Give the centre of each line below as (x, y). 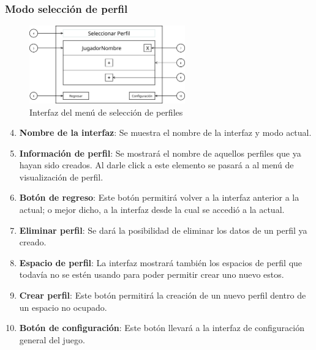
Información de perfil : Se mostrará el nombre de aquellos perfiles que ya (160, 153)
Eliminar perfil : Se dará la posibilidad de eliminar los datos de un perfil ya (163, 230)
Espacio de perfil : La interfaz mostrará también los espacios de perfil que (161, 262)
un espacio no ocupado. (63, 307)
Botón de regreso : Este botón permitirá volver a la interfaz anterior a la (159, 197)
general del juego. (52, 339)
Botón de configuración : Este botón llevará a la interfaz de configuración (162, 328)
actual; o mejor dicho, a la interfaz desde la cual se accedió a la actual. (152, 210)
